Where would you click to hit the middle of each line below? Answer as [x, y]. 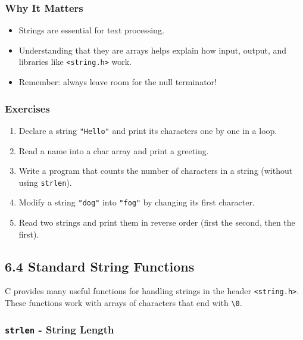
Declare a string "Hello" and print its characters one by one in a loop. [148, 130]
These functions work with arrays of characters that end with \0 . [124, 303]
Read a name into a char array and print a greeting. [114, 150]
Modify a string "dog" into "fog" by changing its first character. [137, 202]
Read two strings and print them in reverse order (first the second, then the [157, 222]
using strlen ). [45, 182]
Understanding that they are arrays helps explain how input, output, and [153, 50]
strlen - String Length [60, 329]
